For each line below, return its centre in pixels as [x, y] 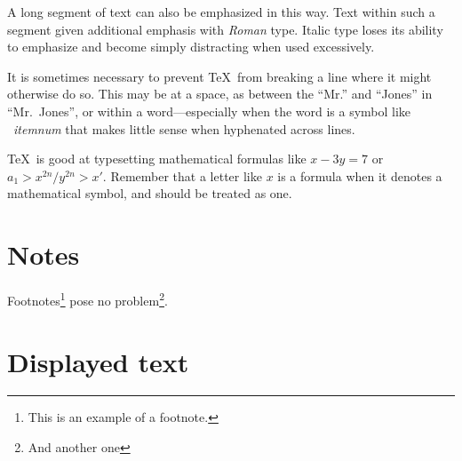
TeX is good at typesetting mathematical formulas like [157, 159]
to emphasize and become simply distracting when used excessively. [191, 47]
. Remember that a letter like [182, 175]
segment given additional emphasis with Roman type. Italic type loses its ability [225, 29]
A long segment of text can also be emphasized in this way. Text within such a [221, 12]
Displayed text [98, 361]
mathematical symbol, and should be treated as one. [150, 193]
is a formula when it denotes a [360, 175]
